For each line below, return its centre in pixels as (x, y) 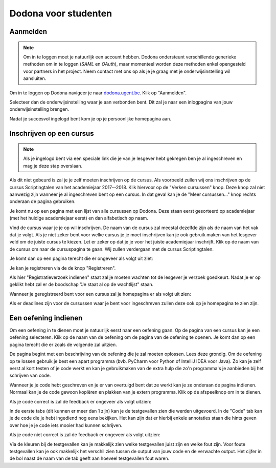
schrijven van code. (30, 375)
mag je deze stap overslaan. (53, 166)
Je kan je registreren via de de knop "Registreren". (63, 268)
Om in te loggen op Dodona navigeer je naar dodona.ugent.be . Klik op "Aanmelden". (98, 93)
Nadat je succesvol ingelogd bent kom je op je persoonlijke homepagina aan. (90, 118)
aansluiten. (35, 78)
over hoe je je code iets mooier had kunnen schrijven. (66, 425)
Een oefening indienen (46, 318)
